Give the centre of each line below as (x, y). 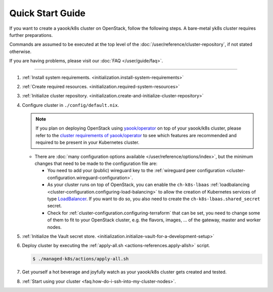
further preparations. (31, 35)
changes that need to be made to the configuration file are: (96, 163)
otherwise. (20, 51)
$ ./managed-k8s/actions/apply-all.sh (81, 259)
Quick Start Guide (48, 13)
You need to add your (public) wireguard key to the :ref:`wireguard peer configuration (136, 170)
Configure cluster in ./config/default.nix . (71, 105)
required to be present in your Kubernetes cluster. (87, 142)
